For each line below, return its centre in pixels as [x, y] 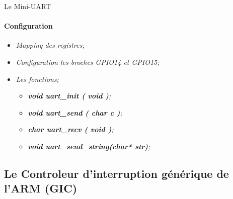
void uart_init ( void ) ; [69, 96]
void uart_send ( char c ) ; [75, 112]
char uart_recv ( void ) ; [71, 129]
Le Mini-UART [27, 6]
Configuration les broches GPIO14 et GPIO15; [88, 62]
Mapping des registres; [50, 45]
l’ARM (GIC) [41, 188]
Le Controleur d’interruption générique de [116, 173]
